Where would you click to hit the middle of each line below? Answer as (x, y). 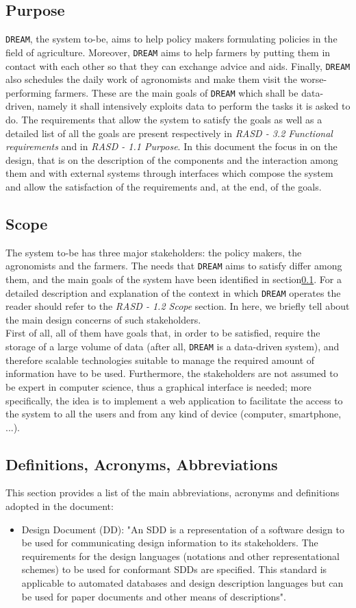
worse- (314, 79)
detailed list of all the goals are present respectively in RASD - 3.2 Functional (169, 133)
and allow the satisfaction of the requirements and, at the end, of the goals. (164, 186)
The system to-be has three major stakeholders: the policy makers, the (154, 252)
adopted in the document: (60, 506)
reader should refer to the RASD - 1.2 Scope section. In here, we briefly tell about (178, 306)
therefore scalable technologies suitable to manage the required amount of (160, 360)
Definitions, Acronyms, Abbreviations (142, 464)
